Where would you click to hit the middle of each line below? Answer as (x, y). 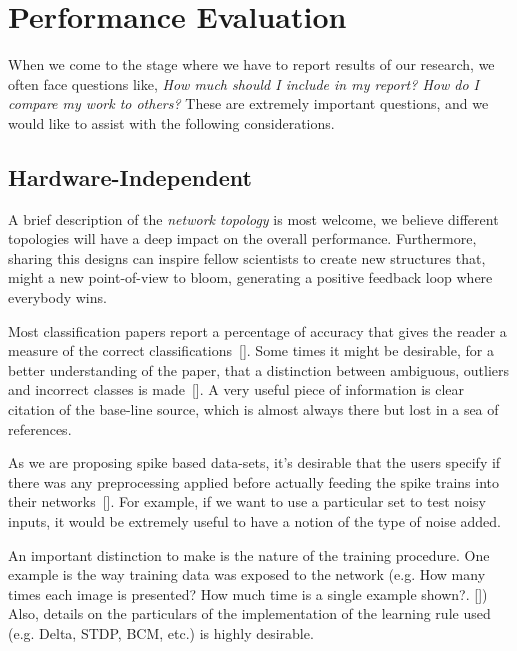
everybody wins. (57, 297)
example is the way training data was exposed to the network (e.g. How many (247, 574)
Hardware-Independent (130, 176)
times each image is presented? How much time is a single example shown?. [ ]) (248, 593)
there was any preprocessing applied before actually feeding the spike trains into (253, 481)
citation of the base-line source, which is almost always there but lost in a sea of (253, 409)
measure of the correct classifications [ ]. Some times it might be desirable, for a (251, 350)
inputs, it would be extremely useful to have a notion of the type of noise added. (255, 521)
